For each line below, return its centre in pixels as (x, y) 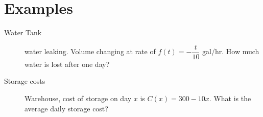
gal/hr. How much (231, 51)
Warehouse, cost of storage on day (78, 98)
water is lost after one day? (67, 64)
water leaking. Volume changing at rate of (90, 51)
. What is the (230, 98)
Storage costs (25, 81)
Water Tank (23, 32)
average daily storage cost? (66, 108)
